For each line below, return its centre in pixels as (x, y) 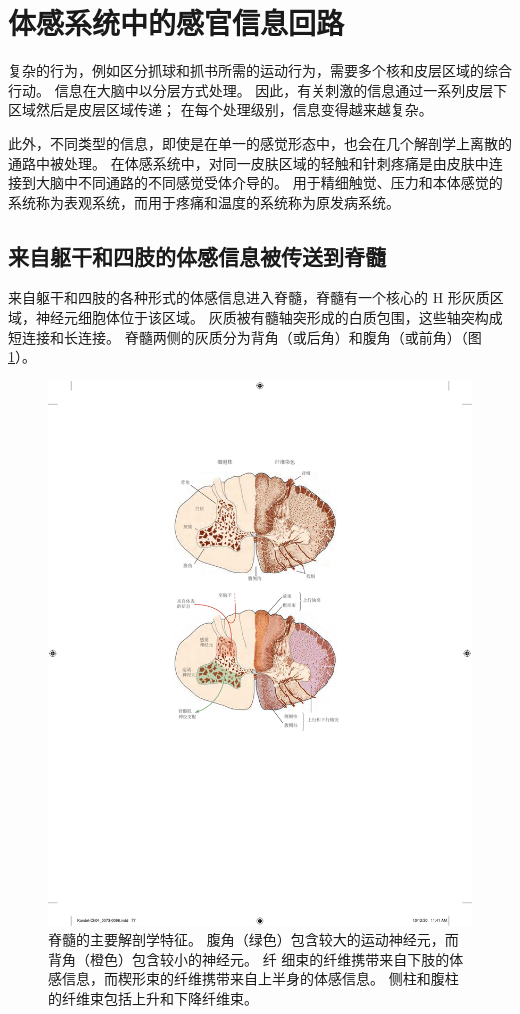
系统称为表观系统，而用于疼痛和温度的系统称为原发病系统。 (204, 201)
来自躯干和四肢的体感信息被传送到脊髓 (197, 255)
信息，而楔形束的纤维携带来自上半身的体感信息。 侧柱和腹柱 (260, 978)
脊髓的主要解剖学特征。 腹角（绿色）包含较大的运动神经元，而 (253, 939)
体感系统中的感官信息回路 (176, 22)
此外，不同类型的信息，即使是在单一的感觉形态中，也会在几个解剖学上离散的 (260, 142)
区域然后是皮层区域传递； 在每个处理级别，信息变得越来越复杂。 (220, 109)
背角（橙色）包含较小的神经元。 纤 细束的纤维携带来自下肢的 (249, 958)
